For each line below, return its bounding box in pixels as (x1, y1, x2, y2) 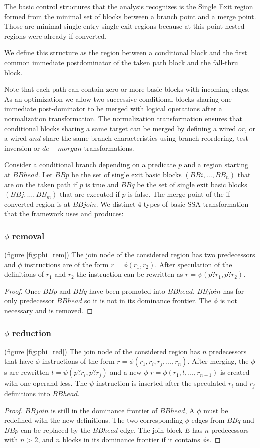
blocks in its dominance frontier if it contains (62, 434, 200, 445)
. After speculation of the (155, 259, 232, 269)
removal (12, 229, 45, 242)
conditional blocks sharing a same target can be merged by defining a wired (4, 123, 236, 133)
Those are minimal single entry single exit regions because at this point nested (4, 21, 245, 31)
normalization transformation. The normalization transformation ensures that (4, 113, 242, 123)
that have (4, 356, 33, 366)
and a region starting (184, 159, 249, 170)
